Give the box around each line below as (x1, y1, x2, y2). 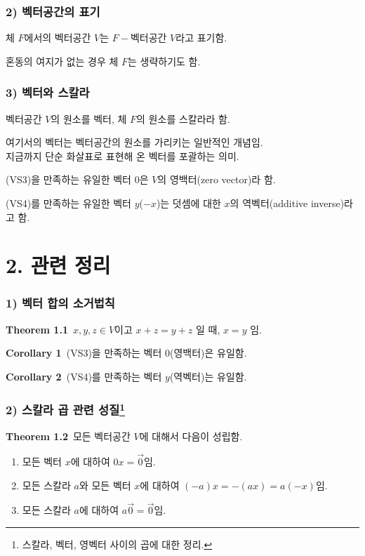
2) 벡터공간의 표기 (6, 2, 100, 20)
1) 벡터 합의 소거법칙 (6, 294, 115, 312)
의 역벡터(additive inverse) (230, 196, 345, 210)
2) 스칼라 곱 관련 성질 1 (6, 399, 126, 418)
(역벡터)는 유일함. (169, 369, 247, 383)
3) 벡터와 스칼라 (6, 84, 90, 101)
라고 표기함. (175, 30, 227, 45)
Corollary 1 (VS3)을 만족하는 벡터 (6, 345, 162, 360)
